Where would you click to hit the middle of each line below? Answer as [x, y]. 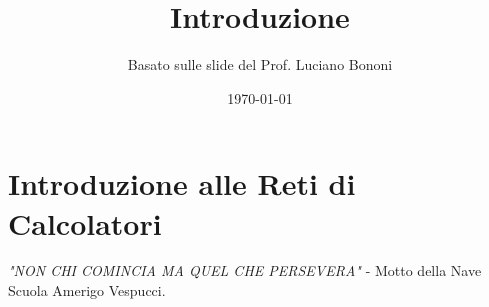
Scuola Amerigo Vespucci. [87, 290]
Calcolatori [85, 222]
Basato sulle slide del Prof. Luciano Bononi [260, 64]
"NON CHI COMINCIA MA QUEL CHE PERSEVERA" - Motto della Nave [245, 270]
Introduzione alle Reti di [182, 183]
